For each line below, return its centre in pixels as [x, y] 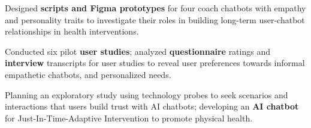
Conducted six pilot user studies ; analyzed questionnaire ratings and [138, 51]
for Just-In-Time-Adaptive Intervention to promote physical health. [129, 118]
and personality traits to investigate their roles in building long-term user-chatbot [155, 19]
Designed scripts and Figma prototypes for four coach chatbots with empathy [155, 8]
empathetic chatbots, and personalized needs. [88, 74]
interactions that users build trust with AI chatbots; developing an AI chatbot [152, 106]
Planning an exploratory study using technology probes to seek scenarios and [147, 94]
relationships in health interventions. [72, 31]
